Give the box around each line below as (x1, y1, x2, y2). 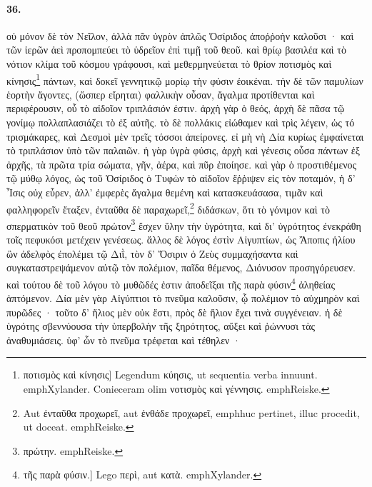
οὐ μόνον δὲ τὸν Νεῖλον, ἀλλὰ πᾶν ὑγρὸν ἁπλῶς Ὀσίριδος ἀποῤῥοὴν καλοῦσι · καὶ (6, 28, 354, 43)
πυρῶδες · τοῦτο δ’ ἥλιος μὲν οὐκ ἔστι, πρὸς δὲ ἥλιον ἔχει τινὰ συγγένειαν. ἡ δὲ (6, 304, 343, 319)
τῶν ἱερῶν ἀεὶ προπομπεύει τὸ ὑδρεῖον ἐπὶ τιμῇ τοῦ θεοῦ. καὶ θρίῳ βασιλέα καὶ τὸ (6, 42, 346, 57)
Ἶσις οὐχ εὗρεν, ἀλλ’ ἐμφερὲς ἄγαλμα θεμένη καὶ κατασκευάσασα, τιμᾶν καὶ (6, 184, 323, 199)
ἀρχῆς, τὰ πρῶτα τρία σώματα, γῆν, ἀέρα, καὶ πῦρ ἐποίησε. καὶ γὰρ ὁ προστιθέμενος (6, 156, 357, 171)
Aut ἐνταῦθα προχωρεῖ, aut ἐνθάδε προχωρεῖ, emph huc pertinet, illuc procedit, (23, 405, 360, 420)
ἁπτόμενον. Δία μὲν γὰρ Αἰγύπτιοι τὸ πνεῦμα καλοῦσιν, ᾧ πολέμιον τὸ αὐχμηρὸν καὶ (6, 291, 360, 306)
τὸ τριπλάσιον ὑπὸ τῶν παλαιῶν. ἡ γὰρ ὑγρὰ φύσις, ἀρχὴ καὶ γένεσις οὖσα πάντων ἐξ (6, 143, 360, 158)
